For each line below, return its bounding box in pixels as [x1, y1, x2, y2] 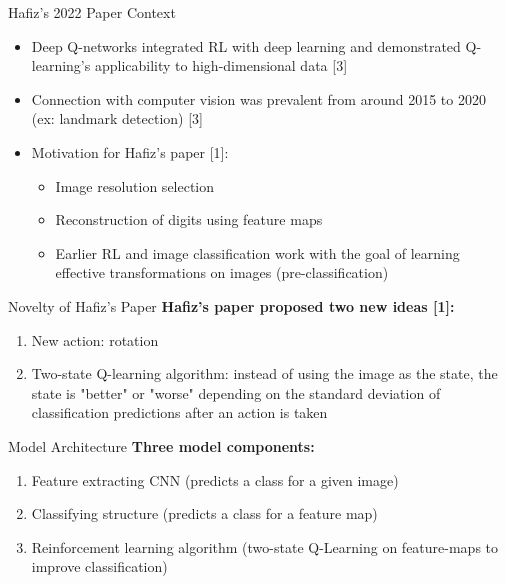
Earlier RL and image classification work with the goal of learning [55, 242, 460, 263]
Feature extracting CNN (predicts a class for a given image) [31, 469, 399, 490]
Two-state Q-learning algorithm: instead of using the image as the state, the [31, 363, 498, 384]
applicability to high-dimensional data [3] [94, 55, 348, 76]
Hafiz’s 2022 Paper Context [8, 2, 176, 22]
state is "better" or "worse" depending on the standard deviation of [31, 382, 441, 403]
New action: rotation [31, 329, 159, 350]
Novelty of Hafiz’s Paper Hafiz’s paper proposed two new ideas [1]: [8, 295, 455, 316]
